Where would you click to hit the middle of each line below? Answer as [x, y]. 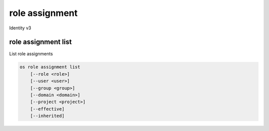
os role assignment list [50, 67]
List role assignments [31, 54]
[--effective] [47, 109]
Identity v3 [20, 28]
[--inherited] [47, 116]
